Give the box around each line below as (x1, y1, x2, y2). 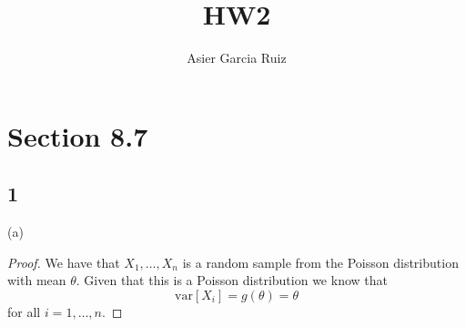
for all (7, 301, 41, 321)
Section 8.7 (7, 117, 148, 154)
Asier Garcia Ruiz (187, 48, 287, 67)
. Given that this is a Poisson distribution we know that (76, 271, 388, 290)
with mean (7, 271, 66, 290)
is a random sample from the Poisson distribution (182, 252, 459, 271)
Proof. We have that (7, 252, 120, 271)
